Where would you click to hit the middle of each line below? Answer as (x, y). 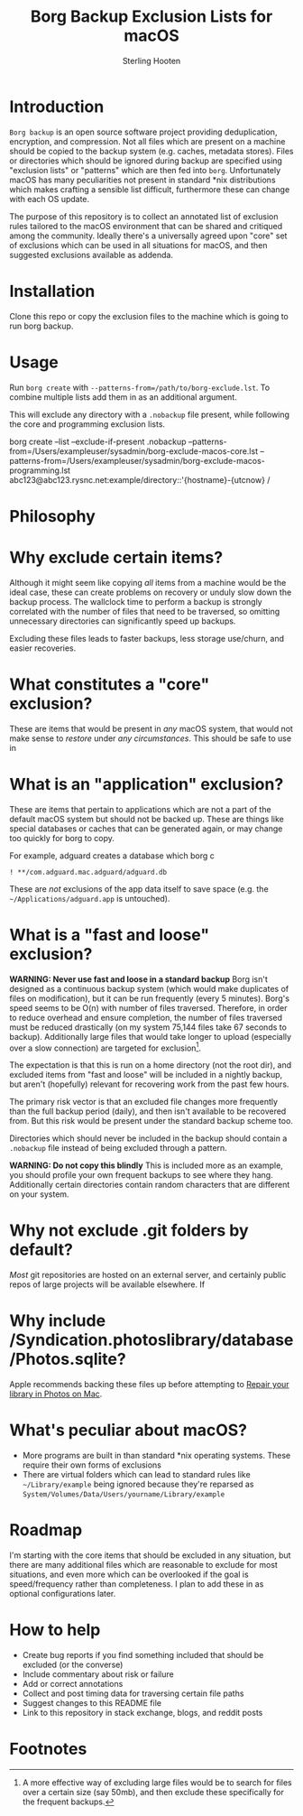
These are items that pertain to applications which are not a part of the (141, 809)
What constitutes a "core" (110, 684)
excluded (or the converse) (73, 1664)
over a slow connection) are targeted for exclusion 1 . (105, 1047)
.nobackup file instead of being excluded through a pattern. (118, 1148)
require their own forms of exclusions (92, 1465)
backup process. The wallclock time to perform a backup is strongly (136, 601)
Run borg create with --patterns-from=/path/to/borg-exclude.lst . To (140, 387)
